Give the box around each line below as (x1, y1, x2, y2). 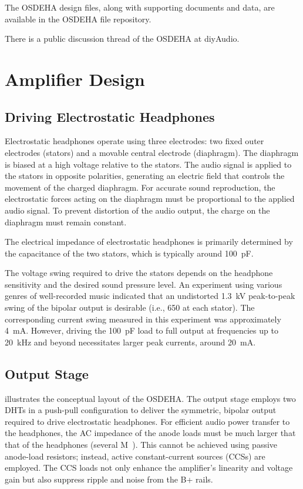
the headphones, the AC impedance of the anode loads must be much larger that (5, 427, 296, 439)
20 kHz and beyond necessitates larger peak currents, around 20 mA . (5, 335, 256, 348)
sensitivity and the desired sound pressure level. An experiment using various (5, 278, 282, 290)
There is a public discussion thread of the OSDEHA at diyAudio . (5, 32, 240, 45)
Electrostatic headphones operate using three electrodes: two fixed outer (5, 135, 264, 147)
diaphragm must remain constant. (5, 215, 127, 228)
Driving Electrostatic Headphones (5, 107, 215, 125)
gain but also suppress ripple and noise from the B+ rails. (5, 473, 213, 485)
